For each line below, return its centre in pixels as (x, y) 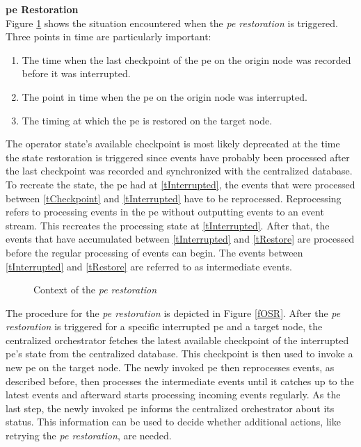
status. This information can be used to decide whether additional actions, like (173, 422)
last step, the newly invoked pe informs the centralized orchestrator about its (170, 408)
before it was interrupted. (76, 73)
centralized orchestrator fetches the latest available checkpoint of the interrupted (177, 340)
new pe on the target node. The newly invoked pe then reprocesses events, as (170, 367)
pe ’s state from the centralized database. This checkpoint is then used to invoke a (179, 353)
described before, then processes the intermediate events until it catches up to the (180, 381)
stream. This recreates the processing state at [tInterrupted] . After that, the (168, 225)
